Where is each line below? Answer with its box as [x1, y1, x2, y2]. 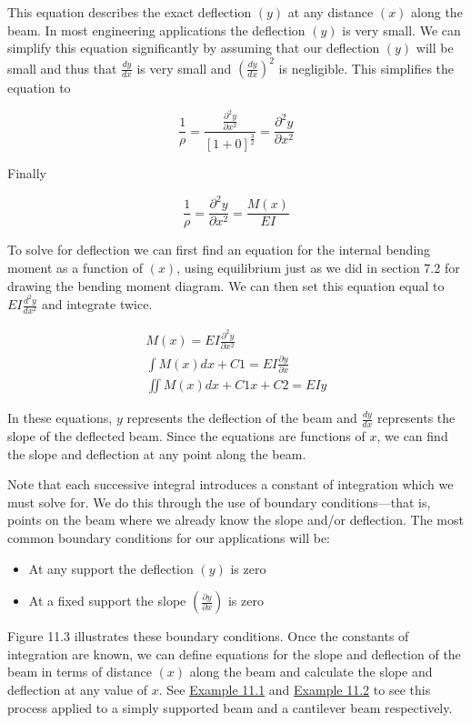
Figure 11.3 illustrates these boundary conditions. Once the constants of [7, 627, 409, 646]
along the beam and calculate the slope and [189, 662, 433, 681]
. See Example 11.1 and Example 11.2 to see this [158, 679, 431, 698]
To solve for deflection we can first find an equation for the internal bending [7, 240, 431, 259]
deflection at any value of [7, 679, 147, 698]
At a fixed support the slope [28, 591, 186, 610]
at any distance [287, 3, 374, 21]
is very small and [136, 58, 232, 77]
